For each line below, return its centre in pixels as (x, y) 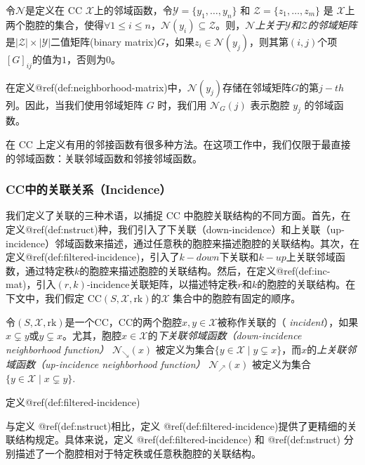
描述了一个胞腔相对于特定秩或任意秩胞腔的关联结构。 (138, 453)
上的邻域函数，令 (133, 10)
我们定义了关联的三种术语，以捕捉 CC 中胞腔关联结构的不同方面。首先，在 (178, 215)
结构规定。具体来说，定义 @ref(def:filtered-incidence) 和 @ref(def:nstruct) (178, 439)
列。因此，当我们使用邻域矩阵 (74, 104)
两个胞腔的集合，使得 (55, 24)
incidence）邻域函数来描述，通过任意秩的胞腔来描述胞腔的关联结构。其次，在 (182, 243)
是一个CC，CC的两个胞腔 (124, 321)
